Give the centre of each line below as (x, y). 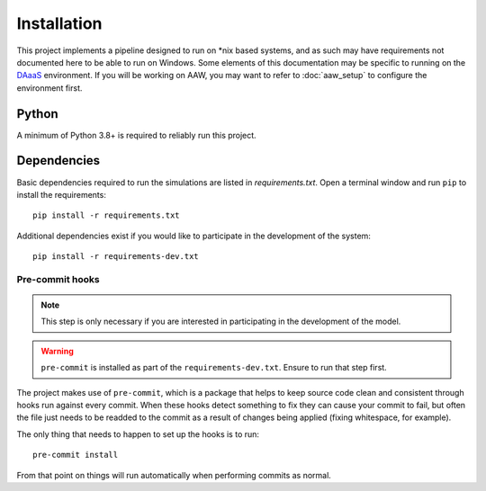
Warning (57, 351)
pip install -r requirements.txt (106, 215)
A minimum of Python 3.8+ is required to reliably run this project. (136, 135)
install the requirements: (62, 194)
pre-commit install (76, 455)
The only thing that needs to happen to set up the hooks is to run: (138, 434)
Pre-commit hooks (58, 279)
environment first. (49, 88)
